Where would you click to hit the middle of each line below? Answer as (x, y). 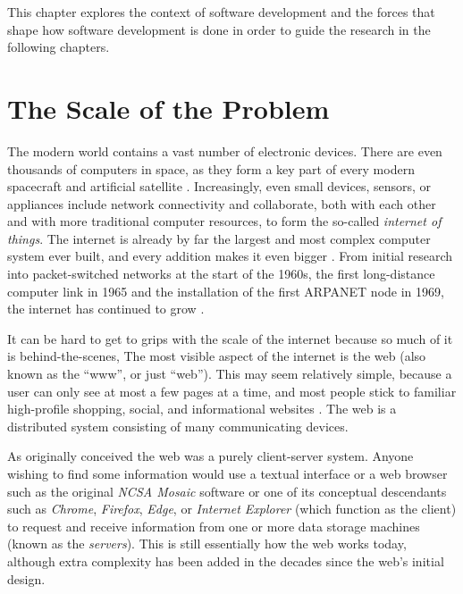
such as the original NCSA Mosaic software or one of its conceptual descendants (227, 491)
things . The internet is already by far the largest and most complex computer (219, 238)
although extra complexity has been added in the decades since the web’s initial (226, 561)
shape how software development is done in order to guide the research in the (219, 29)
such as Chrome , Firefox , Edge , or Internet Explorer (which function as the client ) (232, 509)
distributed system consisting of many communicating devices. (178, 426)
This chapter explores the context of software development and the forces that (221, 12)
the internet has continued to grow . (106, 309)
